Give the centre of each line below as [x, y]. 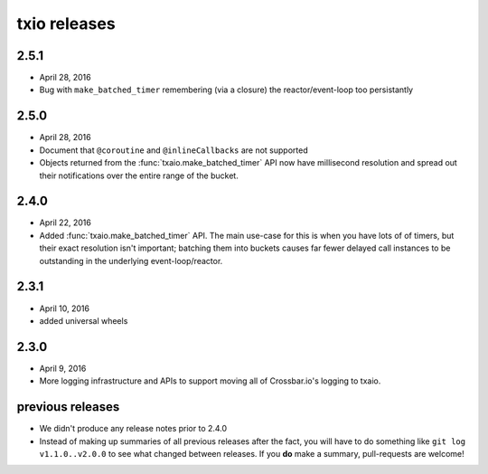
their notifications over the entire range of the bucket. [139, 175]
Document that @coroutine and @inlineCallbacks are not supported [174, 150]
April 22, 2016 [66, 223]
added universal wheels [84, 320]
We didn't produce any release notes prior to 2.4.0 [133, 429]
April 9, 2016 [63, 368]
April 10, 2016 [65, 308]
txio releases [66, 24]
